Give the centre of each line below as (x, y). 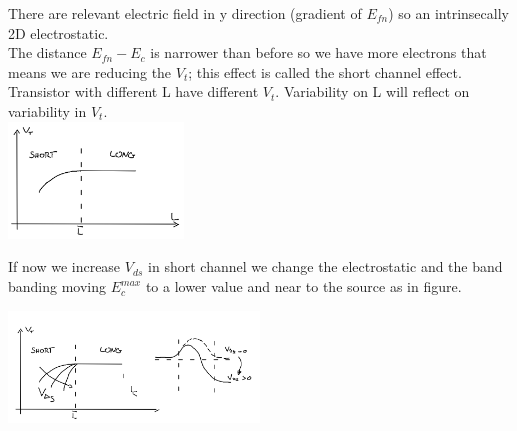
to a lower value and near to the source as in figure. (303, 286)
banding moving (57, 286)
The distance (47, 52)
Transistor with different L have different (133, 91)
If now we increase (64, 266)
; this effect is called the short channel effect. (325, 71)
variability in (47, 110)
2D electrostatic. (58, 32)
